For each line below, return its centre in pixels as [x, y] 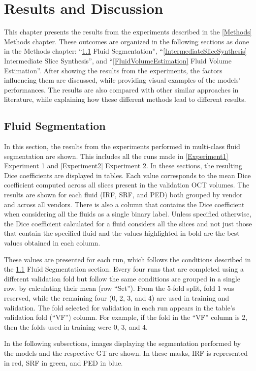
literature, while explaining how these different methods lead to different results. [125, 99]
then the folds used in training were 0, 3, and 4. [76, 326]
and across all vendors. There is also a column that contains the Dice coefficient [124, 204]
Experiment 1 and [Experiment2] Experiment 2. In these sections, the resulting [123, 166]
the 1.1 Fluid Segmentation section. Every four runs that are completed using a [124, 269]
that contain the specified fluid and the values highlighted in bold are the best [122, 233]
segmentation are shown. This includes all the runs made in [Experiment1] [116, 156]
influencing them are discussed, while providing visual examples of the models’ [122, 80]
